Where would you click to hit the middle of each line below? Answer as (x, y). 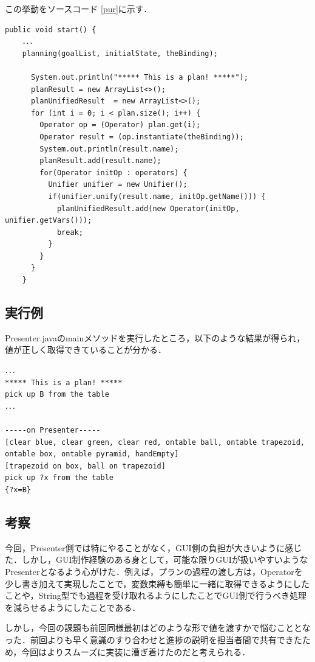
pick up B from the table (57, 395)
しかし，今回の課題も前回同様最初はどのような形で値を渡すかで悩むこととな (158, 628)
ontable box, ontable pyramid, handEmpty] (92, 454)
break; (70, 232)
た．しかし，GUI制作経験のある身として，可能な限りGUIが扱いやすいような (157, 559)
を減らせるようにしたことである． (73, 607)
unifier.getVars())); (49, 221)
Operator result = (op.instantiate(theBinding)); (142, 137)
